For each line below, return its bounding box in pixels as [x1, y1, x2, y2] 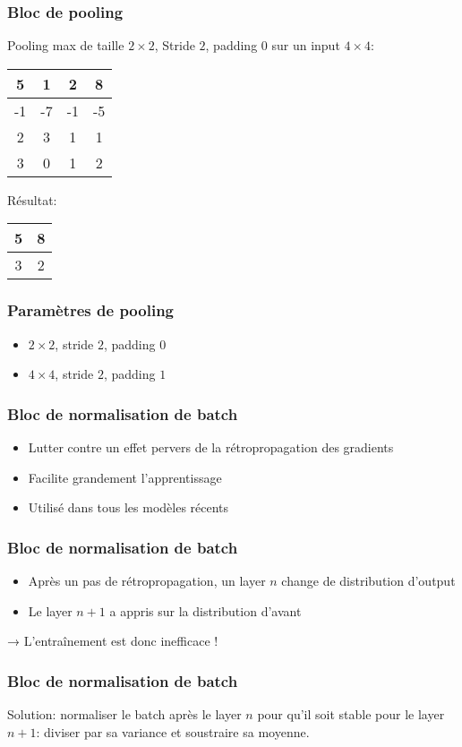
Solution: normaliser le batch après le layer [7, 705, 242, 724]
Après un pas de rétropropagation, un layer [28, 571, 266, 590]
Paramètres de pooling [7, 299, 175, 322]
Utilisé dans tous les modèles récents [28, 498, 229, 517]
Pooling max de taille [7, 36, 124, 55]
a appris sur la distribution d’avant [109, 601, 302, 620]
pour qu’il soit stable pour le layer [257, 705, 445, 724]
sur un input [271, 36, 340, 55]
